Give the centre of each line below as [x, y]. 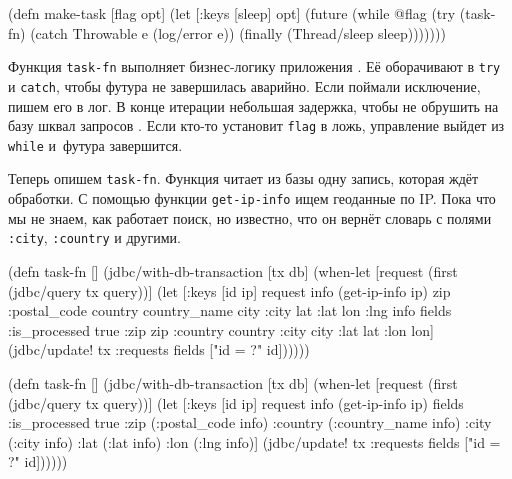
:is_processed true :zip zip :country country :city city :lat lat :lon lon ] [221, 329]
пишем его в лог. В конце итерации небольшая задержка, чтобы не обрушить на [253, 105]
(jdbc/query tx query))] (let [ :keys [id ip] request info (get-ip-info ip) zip [229, 290]
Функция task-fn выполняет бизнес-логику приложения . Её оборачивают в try [254, 66]
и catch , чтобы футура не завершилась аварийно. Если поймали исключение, [244, 85]
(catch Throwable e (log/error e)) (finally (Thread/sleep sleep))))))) [238, 32]
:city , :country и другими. [94, 237]
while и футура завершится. [95, 144]
